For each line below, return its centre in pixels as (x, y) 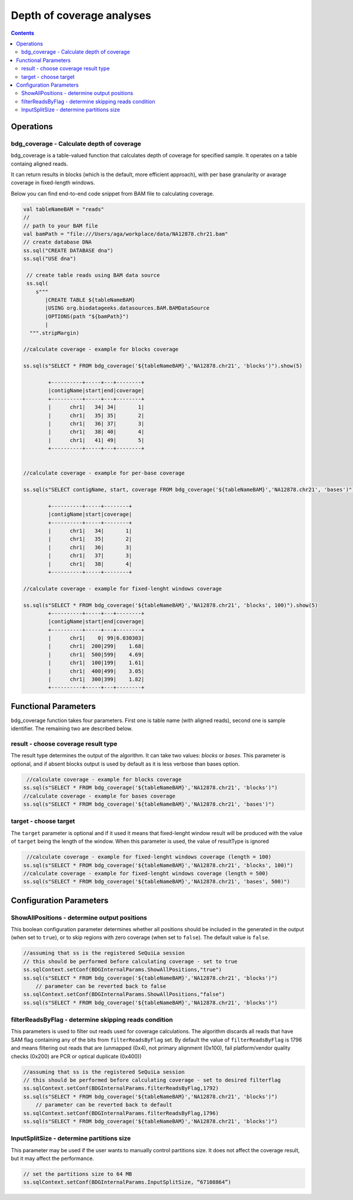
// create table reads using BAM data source (93, 275)
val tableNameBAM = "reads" (64, 209)
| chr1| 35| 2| (90, 539)
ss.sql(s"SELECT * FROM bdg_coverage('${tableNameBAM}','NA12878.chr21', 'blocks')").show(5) (163, 366)
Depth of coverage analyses (81, 15)
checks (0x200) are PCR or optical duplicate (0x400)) (76, 1056)
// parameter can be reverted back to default (104, 1105)
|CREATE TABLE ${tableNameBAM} (90, 300)
